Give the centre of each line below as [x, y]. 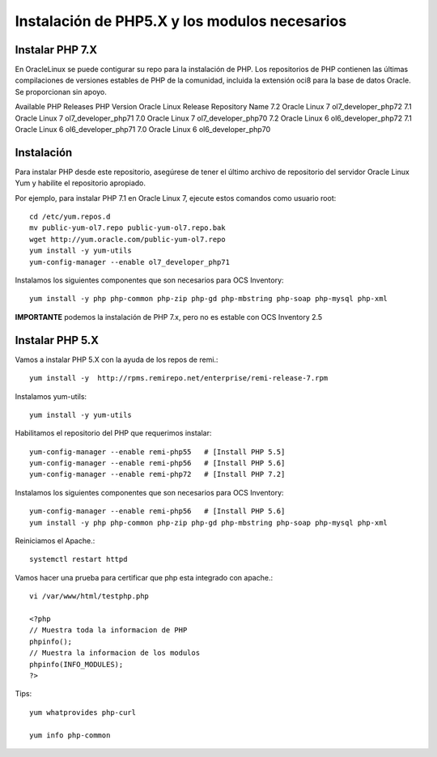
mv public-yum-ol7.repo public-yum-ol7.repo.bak [127, 228]
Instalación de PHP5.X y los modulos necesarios [181, 21]
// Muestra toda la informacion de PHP [108, 630]
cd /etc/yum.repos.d [70, 217]
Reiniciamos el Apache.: [55, 541]
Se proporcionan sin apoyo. [61, 91]
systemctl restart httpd [78, 559]
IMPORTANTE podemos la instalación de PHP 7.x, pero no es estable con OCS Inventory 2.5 [169, 317]
